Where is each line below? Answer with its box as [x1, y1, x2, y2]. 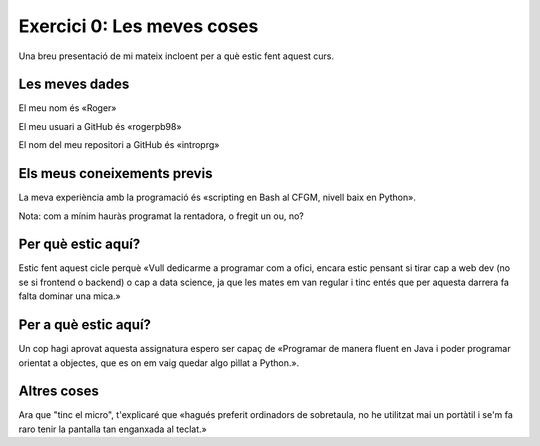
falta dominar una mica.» [18, 290, 122, 302]
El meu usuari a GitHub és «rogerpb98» [18, 120, 182, 132]
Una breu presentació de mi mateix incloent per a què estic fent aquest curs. [18, 50, 335, 62]
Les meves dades [18, 76, 130, 93]
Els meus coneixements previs [18, 165, 213, 182]
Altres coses [18, 383, 99, 400]
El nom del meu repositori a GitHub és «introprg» [18, 139, 220, 151]
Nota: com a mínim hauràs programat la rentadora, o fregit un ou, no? [18, 210, 304, 222]
